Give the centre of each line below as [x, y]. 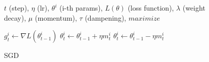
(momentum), [56, 17]
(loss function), [151, 8]
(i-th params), [81, 8]
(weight [194, 8]
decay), [15, 17]
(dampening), [106, 17]
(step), [19, 8]
